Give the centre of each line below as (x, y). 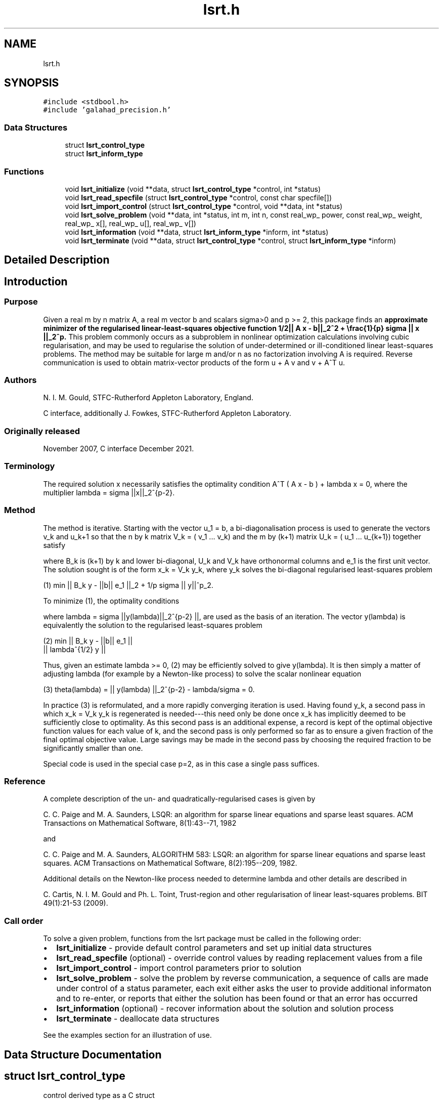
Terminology (30, 466)
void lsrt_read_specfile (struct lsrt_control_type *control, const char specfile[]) (198, 197)
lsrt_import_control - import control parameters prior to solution (179, 968)
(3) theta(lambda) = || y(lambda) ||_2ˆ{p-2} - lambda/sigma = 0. (149, 689)
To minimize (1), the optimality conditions (111, 601)
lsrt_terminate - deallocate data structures (138, 1019)
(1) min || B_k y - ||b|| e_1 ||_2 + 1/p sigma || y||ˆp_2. (128, 585)
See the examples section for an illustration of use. (127, 1035)
